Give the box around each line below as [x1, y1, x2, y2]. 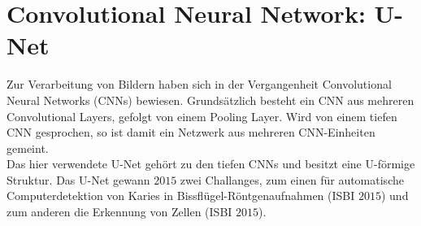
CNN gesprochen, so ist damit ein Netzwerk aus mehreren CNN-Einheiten [7, 124, 375, 141]
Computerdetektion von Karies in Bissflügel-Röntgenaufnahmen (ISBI [7, 187, 355, 204]
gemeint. [7, 139, 49, 156]
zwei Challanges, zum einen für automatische [180, 171, 404, 188]
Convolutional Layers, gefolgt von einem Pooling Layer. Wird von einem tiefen [7, 107, 397, 124]
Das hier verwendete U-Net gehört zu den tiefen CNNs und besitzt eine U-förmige [7, 155, 415, 172]
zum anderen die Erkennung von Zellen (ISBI [7, 203, 232, 220]
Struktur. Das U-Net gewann [7, 171, 150, 188]
